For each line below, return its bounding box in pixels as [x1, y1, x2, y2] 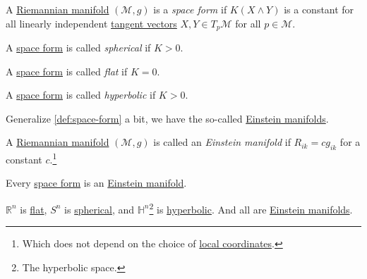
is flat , [20, 201, 47, 216]
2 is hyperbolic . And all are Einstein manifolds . [149, 200, 353, 216]
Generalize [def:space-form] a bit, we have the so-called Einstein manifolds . [6, 111, 329, 125]
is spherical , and [64, 201, 135, 216]
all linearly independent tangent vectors [6, 15, 177, 30]
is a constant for [284, 2, 354, 16]
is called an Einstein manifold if [153, 135, 291, 149]
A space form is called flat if [6, 63, 128, 78]
